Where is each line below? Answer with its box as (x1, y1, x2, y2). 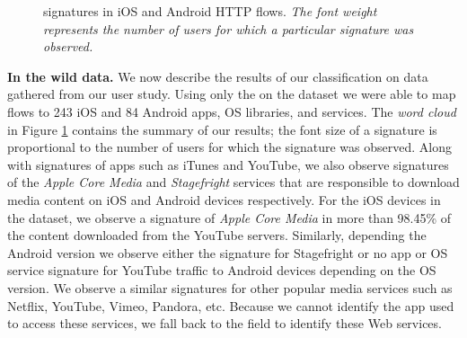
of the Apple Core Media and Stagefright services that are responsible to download (7, 173, 460, 191)
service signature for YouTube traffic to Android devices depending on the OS (7, 261, 436, 280)
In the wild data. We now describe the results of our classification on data (7, 67, 428, 85)
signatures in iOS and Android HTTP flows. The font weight (43, 2, 377, 20)
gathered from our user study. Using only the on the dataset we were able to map (7, 84, 456, 103)
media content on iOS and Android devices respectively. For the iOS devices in (7, 190, 441, 209)
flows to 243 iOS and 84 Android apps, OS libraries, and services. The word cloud (7, 102, 456, 120)
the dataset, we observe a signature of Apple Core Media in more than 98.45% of (7, 208, 452, 227)
